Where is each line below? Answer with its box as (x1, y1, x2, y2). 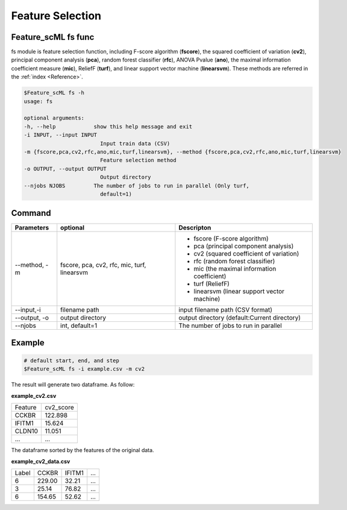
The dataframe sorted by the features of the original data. (11, 447, 154, 454)
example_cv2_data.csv (11, 458, 70, 465)
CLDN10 (14, 427, 39, 435)
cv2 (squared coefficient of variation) (193, 250, 299, 258)
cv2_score (45, 403, 75, 412)
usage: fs (23, 98, 53, 105)
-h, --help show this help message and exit (23, 123, 193, 130)
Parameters (14, 224, 49, 232)
